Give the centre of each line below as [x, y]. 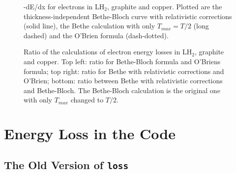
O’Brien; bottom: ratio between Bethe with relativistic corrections [123, 81]
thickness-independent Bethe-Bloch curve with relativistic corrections [128, 16]
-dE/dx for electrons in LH [64, 6]
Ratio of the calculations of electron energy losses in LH [108, 52]
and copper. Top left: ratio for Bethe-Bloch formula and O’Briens [122, 61]
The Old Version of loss [66, 164]
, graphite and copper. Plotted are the [164, 6]
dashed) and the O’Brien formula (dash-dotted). [96, 35]
